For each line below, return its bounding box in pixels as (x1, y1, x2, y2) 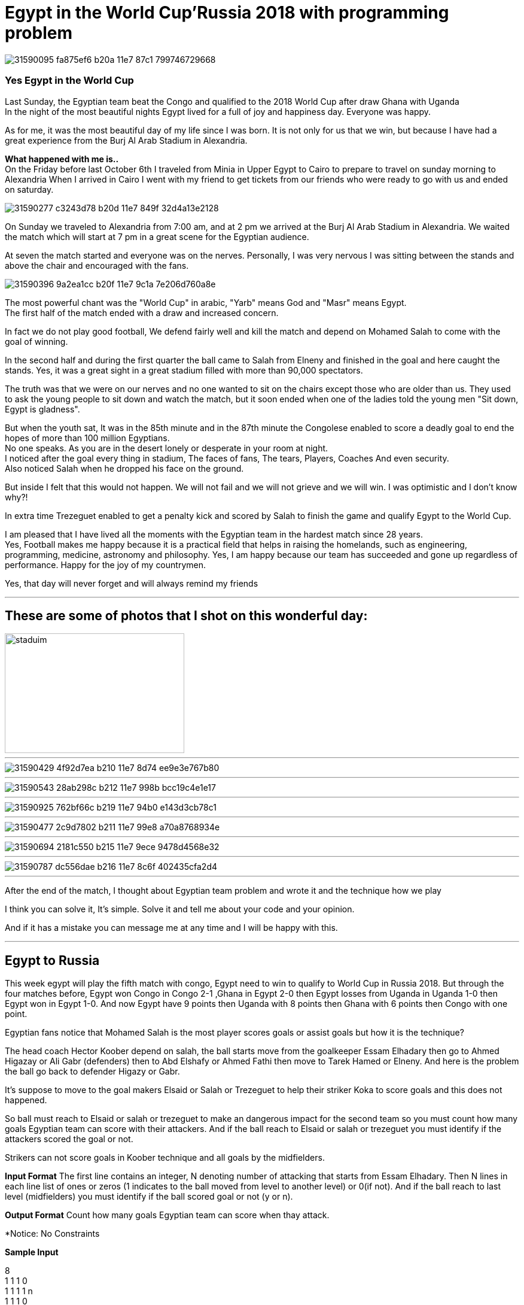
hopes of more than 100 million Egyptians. (5, 432, 170, 443)
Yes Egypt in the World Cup (5, 74, 134, 87)
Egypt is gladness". (5, 403, 80, 414)
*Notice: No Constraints (5, 1228, 100, 1239)
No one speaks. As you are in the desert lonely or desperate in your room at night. (5, 442, 328, 453)
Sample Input (5, 1247, 59, 1258)
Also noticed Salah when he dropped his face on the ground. (5, 463, 244, 474)
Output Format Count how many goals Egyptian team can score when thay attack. (5, 1210, 330, 1221)
